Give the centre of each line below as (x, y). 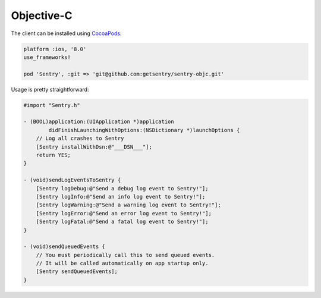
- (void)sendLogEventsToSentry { (72, 180)
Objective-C (42, 15)
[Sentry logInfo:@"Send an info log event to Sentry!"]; (121, 197)
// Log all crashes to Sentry (80, 139)
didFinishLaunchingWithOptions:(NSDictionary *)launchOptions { (144, 130)
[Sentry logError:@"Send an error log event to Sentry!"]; (124, 213)
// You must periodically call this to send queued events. (125, 255)
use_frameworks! (47, 57)
